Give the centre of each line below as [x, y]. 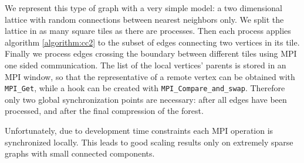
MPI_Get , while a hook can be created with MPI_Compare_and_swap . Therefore [145, 88]
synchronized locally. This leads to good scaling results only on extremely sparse [149, 142]
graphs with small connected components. [80, 153]
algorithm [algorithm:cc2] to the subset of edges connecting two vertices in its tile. [152, 42]
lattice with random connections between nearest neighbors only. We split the [144, 19]
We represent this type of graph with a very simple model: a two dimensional [143, 8]
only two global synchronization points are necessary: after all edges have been [146, 99]
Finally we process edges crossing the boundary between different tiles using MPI [151, 53]
